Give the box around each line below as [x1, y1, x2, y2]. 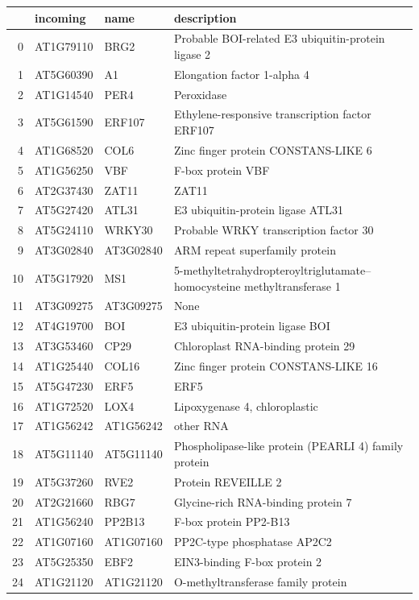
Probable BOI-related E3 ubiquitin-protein [173, 30, 385, 47]
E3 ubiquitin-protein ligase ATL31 [173, 201, 344, 218]
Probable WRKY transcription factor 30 [173, 221, 374, 238]
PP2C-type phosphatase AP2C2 [173, 533, 332, 550]
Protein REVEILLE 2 [173, 473, 282, 490]
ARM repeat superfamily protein [173, 242, 336, 259]
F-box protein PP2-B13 [173, 513, 290, 530]
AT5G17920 [35, 269, 93, 286]
